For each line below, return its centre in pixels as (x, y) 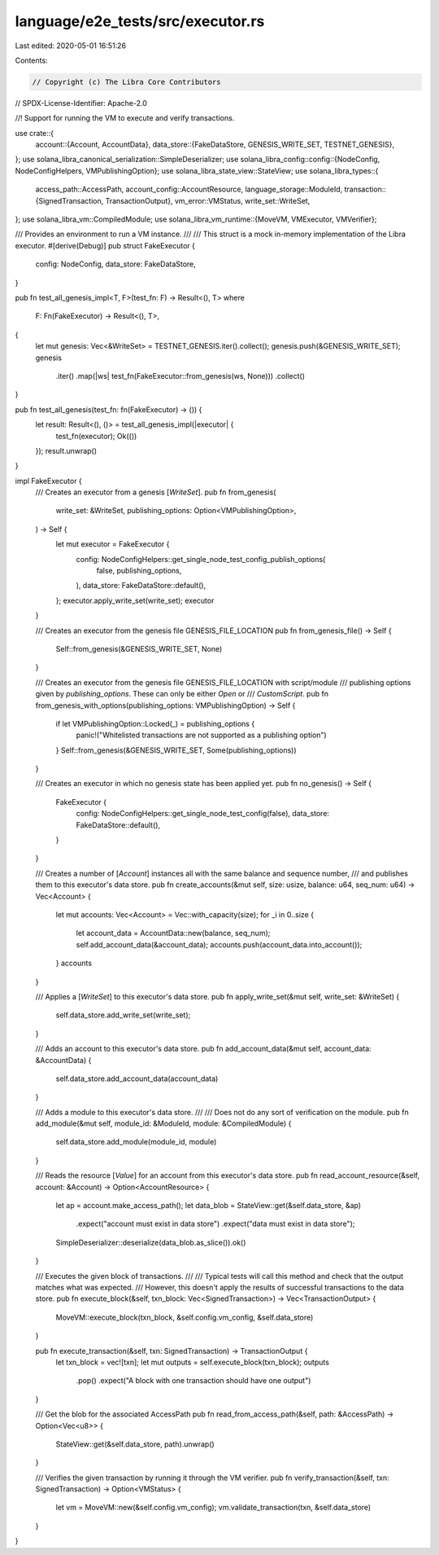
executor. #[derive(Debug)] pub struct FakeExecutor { (105, 245)
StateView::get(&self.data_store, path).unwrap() (135, 1444)
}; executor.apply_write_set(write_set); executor (135, 600)
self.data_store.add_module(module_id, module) (136, 1142)
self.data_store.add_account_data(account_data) (137, 1078)
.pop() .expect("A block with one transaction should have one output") (193, 1381)
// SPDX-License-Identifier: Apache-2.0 (81, 103)
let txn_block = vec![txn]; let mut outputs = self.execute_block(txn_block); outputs (192, 1362)
